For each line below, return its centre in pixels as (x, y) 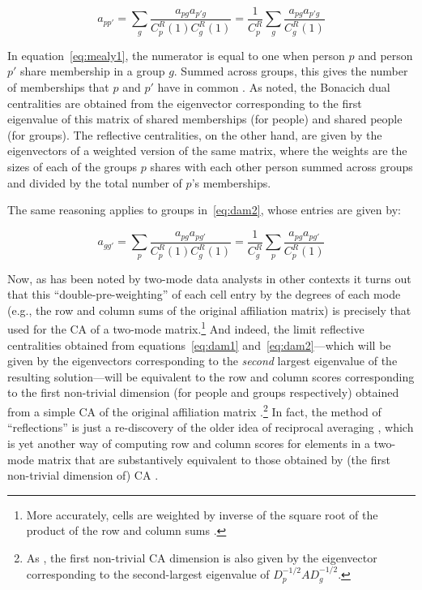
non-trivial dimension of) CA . (83, 475)
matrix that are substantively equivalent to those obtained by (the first (214, 459)
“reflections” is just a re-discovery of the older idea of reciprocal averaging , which (211, 427)
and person (386, 55)
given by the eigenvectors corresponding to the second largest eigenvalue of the (202, 361)
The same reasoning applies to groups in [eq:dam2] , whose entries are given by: (204, 210)
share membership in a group (93, 71)
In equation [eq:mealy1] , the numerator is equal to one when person (176, 55)
